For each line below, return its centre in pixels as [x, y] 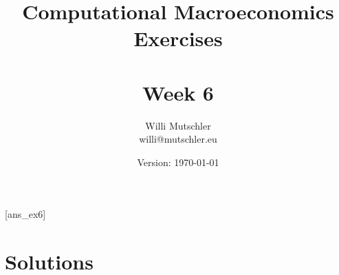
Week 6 [178, 92]
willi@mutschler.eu [178, 139]
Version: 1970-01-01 [178, 162]
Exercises [178, 38]
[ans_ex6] [25, 214]
